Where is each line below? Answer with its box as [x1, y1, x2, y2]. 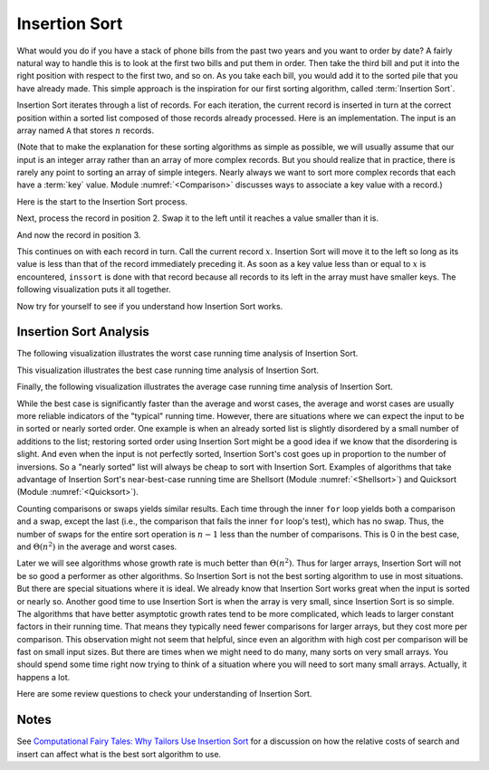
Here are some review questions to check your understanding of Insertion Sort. [16, 689, 312, 699]
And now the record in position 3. [16, 229, 141, 240]
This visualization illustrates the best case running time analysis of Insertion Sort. [16, 365, 320, 375]
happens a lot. [16, 671, 71, 682]
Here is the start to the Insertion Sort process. [16, 195, 188, 207]
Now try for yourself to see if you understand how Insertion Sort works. [16, 300, 283, 311]
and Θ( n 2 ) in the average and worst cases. [16, 540, 177, 552]
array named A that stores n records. [16, 125, 154, 136]
